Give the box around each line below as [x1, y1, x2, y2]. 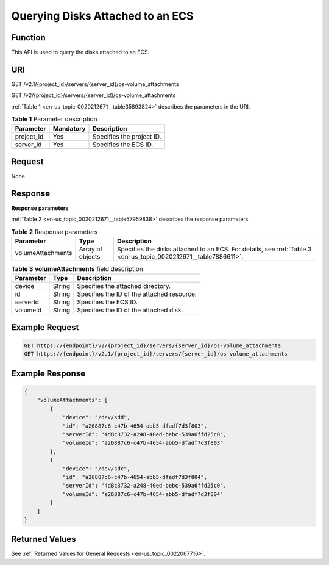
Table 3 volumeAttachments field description [11, 265, 143, 273]
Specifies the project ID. [92, 132, 161, 140]
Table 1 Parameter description [11, 115, 97, 123]
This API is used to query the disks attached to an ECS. [11, 49, 150, 56]
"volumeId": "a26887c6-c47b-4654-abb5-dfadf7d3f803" [62, 439, 224, 447]
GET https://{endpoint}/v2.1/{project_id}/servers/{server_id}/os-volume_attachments [24, 351, 288, 358]
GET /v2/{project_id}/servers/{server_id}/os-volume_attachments [11, 92, 176, 99]
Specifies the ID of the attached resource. [77, 290, 197, 298]
